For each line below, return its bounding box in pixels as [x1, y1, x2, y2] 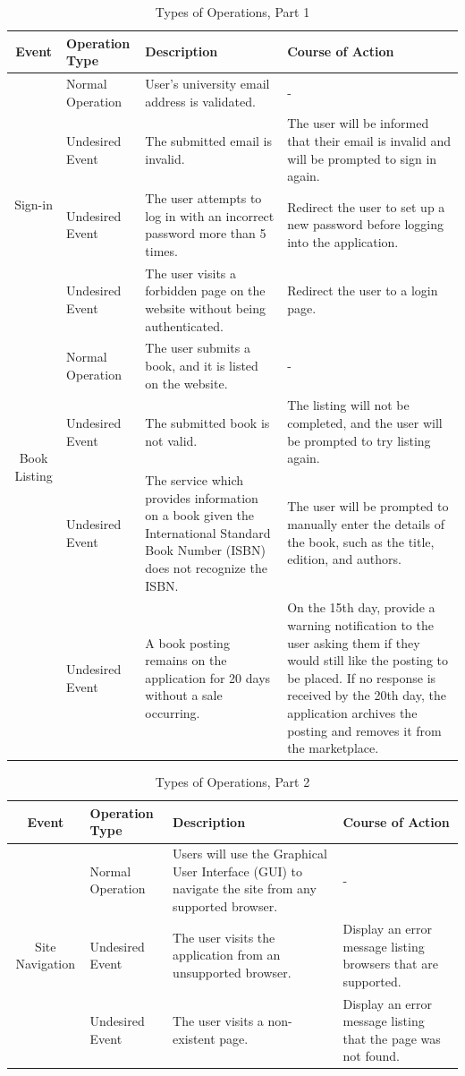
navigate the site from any [173, 879, 317, 898]
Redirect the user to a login [287, 281, 438, 300]
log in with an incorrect [145, 206, 275, 225]
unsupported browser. [173, 962, 292, 981]
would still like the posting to [287, 651, 449, 670]
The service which [145, 471, 244, 489]
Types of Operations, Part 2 [155, 773, 310, 791]
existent [173, 1029, 216, 1047]
